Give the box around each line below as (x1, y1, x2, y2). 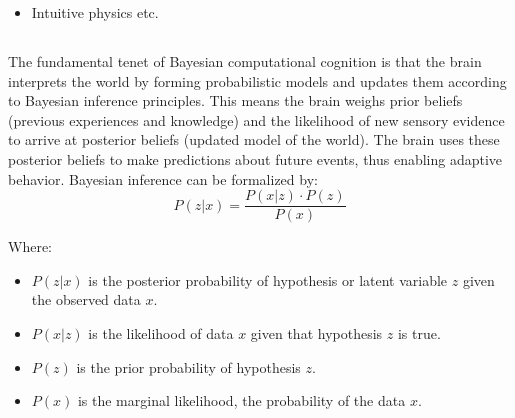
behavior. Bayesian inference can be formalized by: (8, 168, 318, 189)
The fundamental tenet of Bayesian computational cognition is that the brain (8, 50, 482, 71)
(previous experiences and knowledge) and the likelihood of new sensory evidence (8, 109, 505, 130)
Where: (8, 236, 52, 257)
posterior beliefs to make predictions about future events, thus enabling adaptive (8, 148, 503, 169)
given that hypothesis (250, 322, 383, 343)
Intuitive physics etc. (31, 2, 159, 22)
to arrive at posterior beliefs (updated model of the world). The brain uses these (8, 129, 500, 150)
